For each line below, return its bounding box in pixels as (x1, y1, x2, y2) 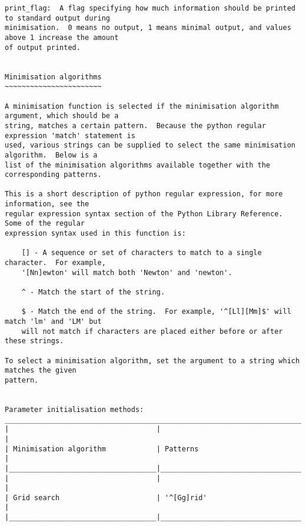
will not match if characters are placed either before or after (21, 327, 283, 336)
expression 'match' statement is (5, 131, 135, 140)
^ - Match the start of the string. (21, 288, 165, 297)
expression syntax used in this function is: (5, 229, 186, 238)
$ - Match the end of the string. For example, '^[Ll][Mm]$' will (21, 307, 291, 316)
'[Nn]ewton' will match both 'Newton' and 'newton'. (21, 268, 232, 277)
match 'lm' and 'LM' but (5, 317, 102, 326)
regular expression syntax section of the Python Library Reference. (5, 209, 283, 218)
